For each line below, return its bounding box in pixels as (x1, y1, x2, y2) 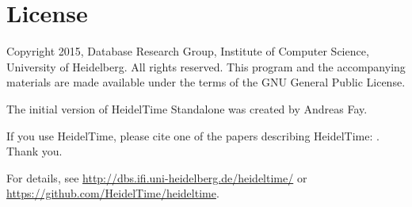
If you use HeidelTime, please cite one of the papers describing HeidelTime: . (6, 127, 380, 144)
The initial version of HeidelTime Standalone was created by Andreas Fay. (6, 100, 368, 117)
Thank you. (6, 143, 63, 159)
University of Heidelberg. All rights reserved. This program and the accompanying (6, 58, 406, 75)
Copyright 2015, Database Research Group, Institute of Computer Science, (6, 43, 369, 59)
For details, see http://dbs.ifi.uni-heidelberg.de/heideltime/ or (6, 169, 307, 186)
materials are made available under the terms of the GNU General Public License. (6, 74, 406, 90)
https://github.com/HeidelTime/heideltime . (6, 185, 219, 201)
